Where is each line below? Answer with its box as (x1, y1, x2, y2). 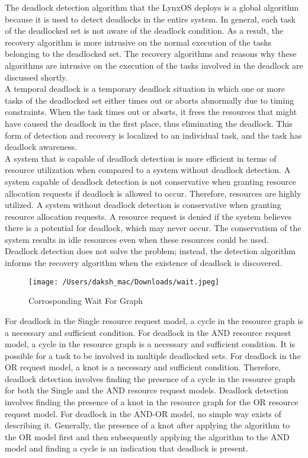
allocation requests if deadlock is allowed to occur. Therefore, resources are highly (5, 187, 301, 199)
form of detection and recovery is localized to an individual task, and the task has (5, 129, 302, 141)
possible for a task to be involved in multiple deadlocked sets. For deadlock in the (5, 349, 301, 361)
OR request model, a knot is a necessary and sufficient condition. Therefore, (5, 361, 281, 373)
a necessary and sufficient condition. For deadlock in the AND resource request (5, 326, 291, 338)
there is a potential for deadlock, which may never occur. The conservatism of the (5, 222, 301, 234)
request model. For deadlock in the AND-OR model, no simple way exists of (5, 407, 281, 419)
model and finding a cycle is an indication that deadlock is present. (5, 442, 248, 454)
